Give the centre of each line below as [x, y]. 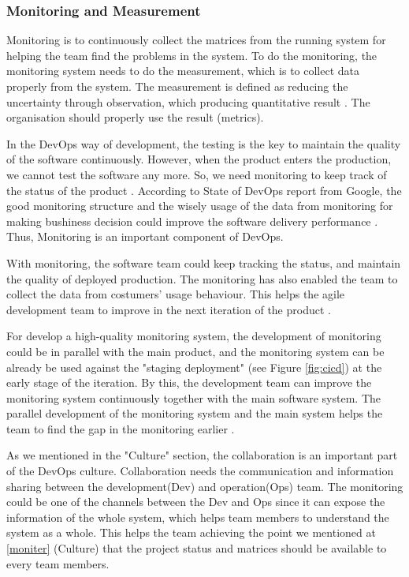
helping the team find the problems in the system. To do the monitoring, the [192, 55]
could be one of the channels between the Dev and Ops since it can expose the [196, 502]
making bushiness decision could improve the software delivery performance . [192, 221]
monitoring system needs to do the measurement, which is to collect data [183, 71]
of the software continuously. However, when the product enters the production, [199, 159]
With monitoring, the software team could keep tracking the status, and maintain [204, 262]
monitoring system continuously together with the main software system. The [193, 397]
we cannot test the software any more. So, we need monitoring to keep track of [197, 174]
